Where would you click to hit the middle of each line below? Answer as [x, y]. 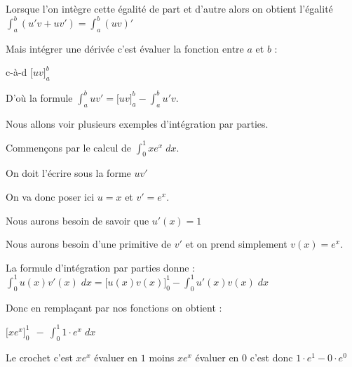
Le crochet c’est [39, 357]
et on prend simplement [236, 244]
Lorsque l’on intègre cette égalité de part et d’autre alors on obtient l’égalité [169, 8]
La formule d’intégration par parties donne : [100, 267]
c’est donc [271, 357]
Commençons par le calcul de [68, 147]
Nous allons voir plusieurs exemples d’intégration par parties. [137, 123]
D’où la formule [39, 97]
